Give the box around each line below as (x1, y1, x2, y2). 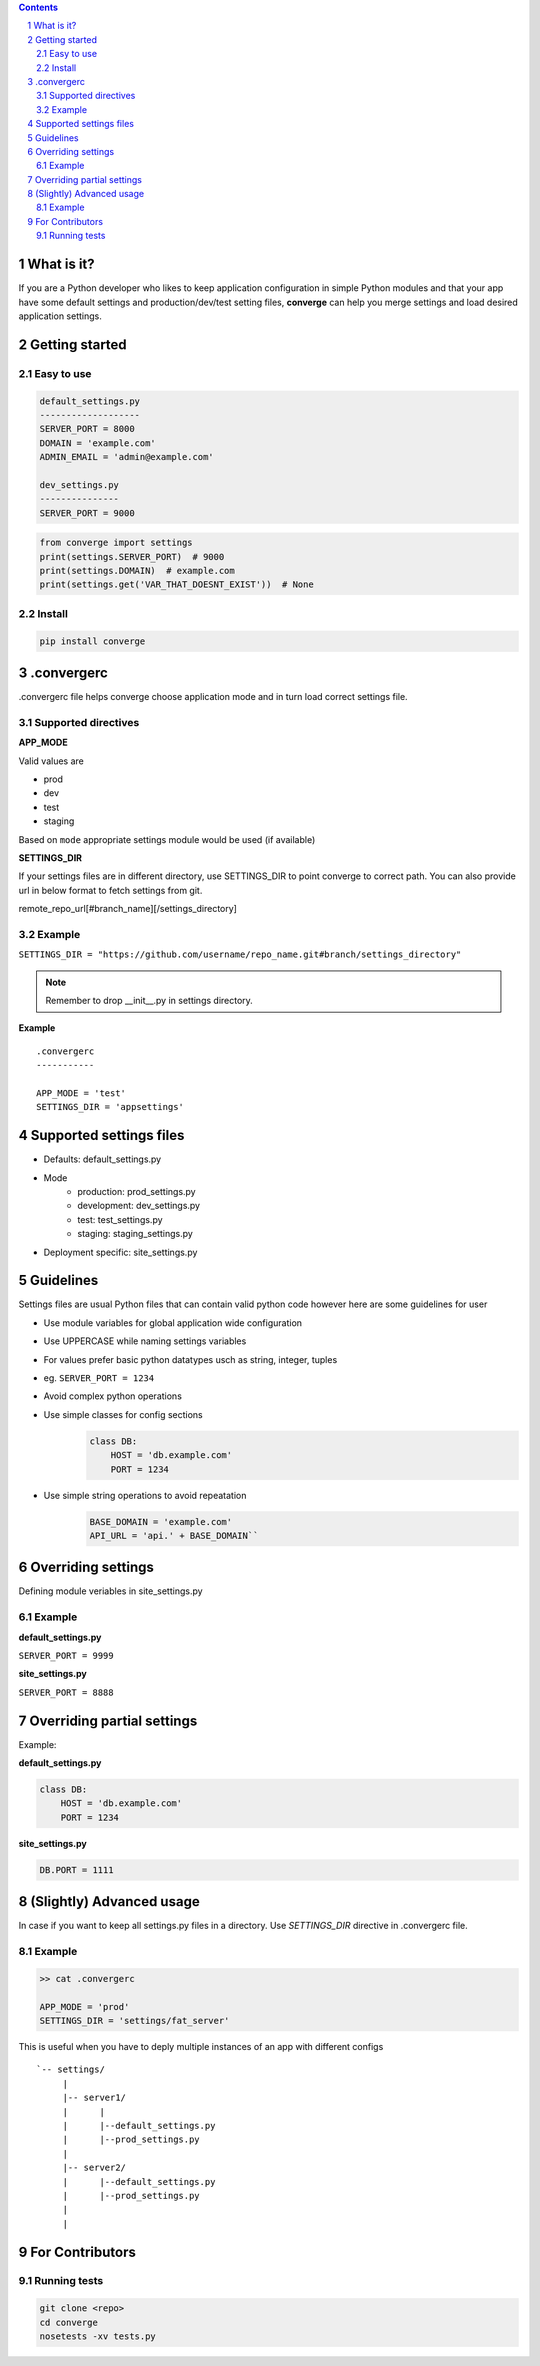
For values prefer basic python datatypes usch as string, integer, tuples (43, 1353, 338, 1365)
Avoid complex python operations (43, 1390, 182, 1402)
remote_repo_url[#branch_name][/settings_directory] (18, 903, 237, 915)
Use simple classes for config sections (43, 1408, 204, 1420)
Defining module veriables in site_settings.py (18, 1585, 204, 1597)
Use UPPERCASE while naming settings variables (43, 1335, 247, 1347)
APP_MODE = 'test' (36, 1087, 127, 1099)
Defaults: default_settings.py (43, 1153, 162, 1165)
